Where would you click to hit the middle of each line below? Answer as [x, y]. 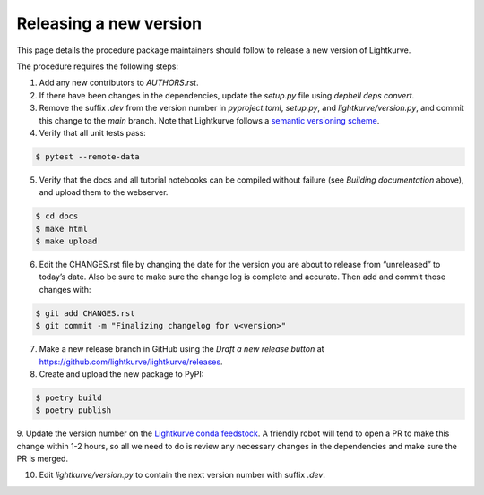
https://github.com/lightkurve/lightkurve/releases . [131, 362]
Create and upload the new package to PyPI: [121, 374]
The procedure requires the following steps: [98, 66]
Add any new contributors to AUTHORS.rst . [119, 83]
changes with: [65, 289]
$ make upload [66, 241]
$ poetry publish [73, 410]
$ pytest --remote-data [88, 156]
